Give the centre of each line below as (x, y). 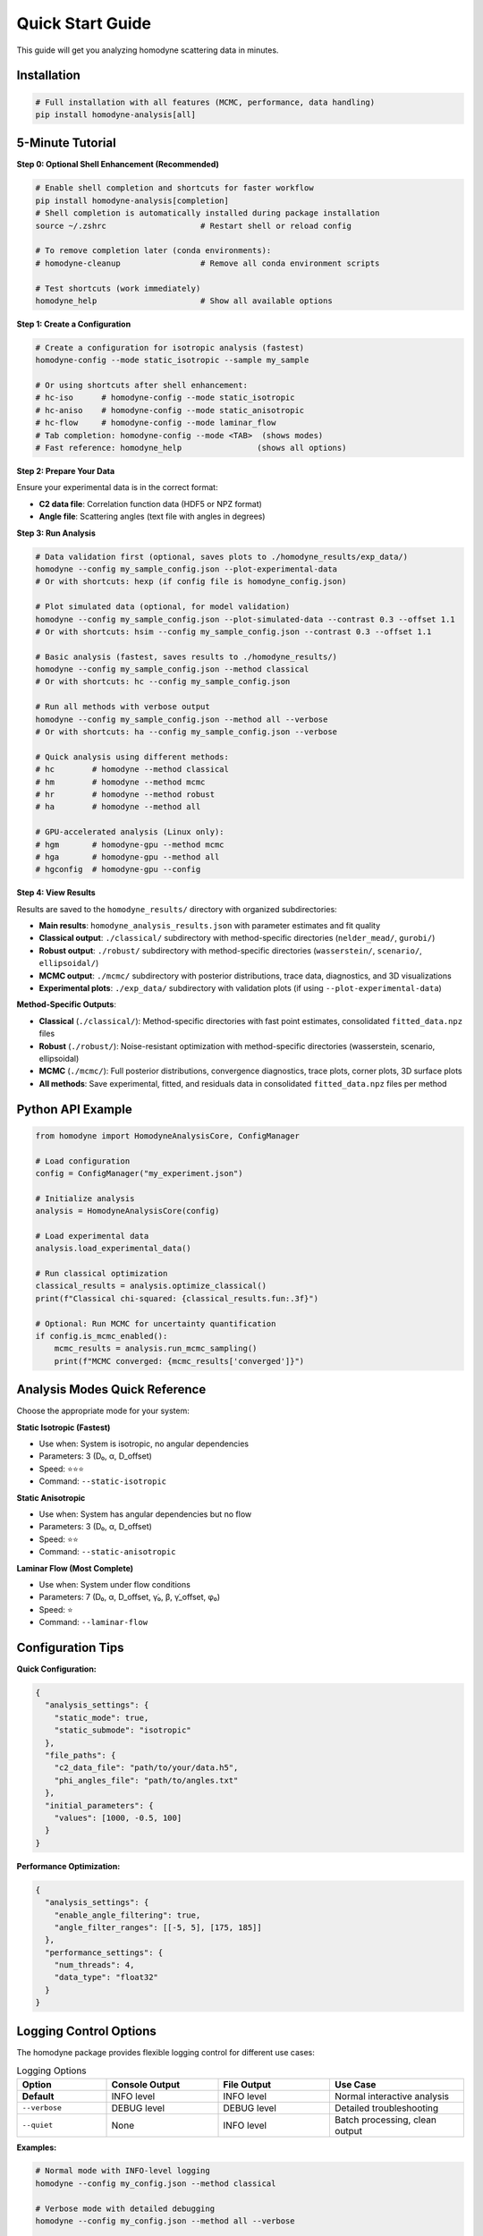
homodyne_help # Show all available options (184, 301)
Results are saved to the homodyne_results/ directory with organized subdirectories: (177, 909)
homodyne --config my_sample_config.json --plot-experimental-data (186, 569)
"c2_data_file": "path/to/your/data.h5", (146, 1768)
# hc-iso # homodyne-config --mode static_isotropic (165, 398)
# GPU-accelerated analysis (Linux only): (130, 832)
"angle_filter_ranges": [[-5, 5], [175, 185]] (158, 1927)
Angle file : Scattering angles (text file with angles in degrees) (152, 517)
